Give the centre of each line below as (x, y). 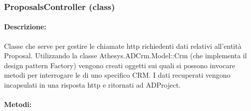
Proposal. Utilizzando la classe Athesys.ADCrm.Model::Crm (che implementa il (125, 55)
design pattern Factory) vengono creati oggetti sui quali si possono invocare (120, 65)
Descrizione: (25, 27)
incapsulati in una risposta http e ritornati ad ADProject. (92, 85)
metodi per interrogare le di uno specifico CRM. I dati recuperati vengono (117, 75)
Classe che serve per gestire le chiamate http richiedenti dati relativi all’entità (123, 46)
